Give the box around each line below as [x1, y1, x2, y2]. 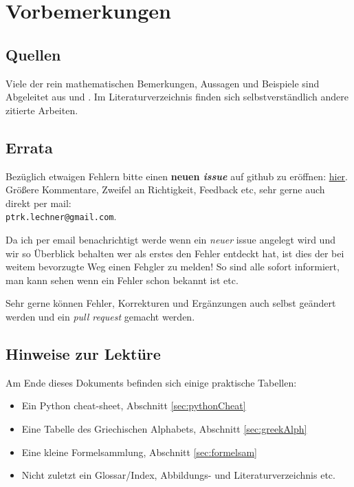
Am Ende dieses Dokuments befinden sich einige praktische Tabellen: [5, 375, 297, 389]
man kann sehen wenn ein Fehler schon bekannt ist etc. [5, 272, 239, 287]
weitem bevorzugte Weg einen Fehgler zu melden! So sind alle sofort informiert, [5, 259, 340, 274]
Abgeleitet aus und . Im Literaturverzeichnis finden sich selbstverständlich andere [5, 89, 349, 104]
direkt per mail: [5, 195, 71, 210]
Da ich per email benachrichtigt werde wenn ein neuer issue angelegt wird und [5, 232, 335, 246]
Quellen [5, 43, 61, 65]
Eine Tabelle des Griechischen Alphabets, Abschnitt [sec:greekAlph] [21, 421, 307, 435]
